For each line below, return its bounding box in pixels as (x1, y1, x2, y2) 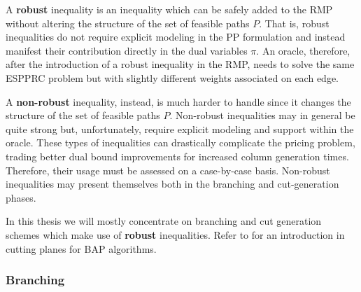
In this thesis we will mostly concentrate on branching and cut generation (6, 214, 322, 228)
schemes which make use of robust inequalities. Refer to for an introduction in (6, 227, 345, 242)
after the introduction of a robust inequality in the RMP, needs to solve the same (6, 57, 355, 71)
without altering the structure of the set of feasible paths (6, 15, 250, 30)
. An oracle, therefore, (256, 43, 351, 57)
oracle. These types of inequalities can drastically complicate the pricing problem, (6, 135, 355, 150)
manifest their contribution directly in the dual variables (6, 43, 248, 57)
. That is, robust (259, 15, 330, 30)
